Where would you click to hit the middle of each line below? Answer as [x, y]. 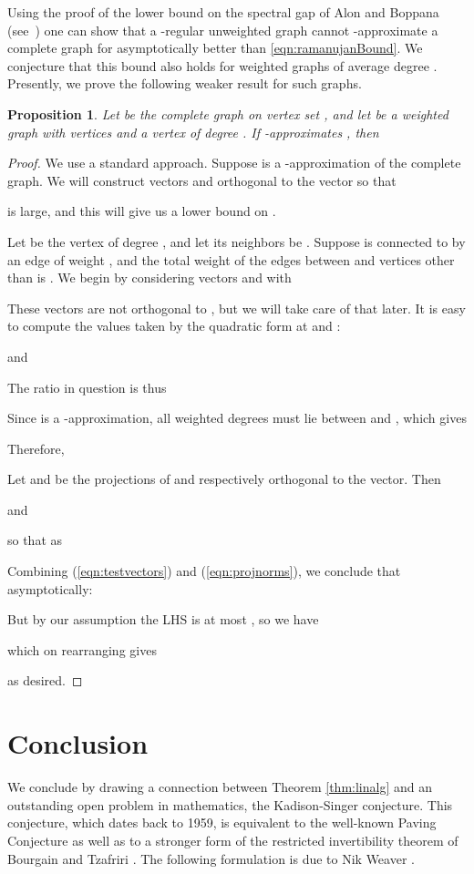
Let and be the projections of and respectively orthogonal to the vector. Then [224, 479]
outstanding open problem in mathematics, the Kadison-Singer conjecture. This [230, 804]
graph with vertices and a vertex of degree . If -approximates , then [193, 132]
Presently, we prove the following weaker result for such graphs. [185, 83]
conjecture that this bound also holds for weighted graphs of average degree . [222, 65]
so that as [35, 540]
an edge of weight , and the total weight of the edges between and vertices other [231, 259]
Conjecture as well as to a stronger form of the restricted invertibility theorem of [233, 840]
